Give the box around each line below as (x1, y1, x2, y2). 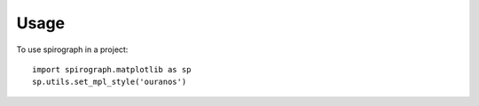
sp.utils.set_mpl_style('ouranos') (32, 77, 187, 87)
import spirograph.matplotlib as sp (32, 64, 192, 74)
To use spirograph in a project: (16, 44, 129, 55)
